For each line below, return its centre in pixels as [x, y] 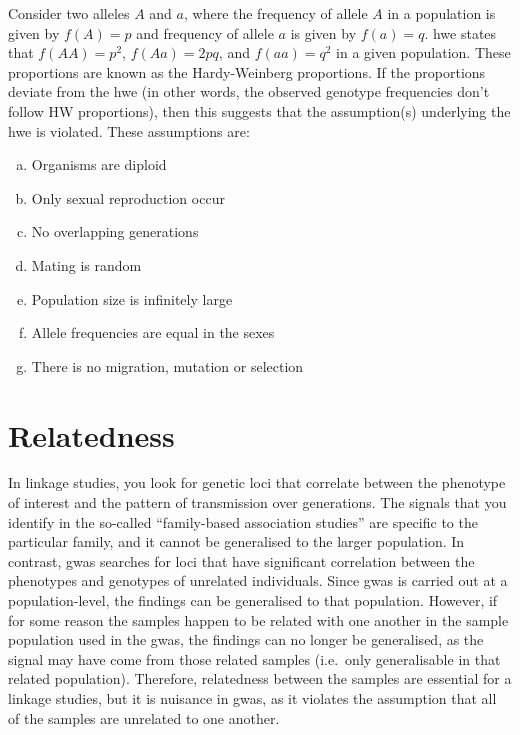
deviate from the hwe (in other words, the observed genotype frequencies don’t [249, 91]
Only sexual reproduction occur [128, 197]
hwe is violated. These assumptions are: [129, 130]
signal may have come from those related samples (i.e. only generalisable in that [254, 658]
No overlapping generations [115, 231]
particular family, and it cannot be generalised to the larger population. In [236, 541]
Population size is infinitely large [132, 298]
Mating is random [86, 264]
